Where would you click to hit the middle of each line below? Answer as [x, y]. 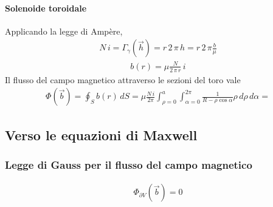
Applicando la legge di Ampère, [64, 31]
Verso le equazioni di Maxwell [101, 134]
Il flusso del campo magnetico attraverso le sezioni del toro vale [123, 79]
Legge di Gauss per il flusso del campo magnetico [129, 165]
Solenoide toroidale [46, 8]
